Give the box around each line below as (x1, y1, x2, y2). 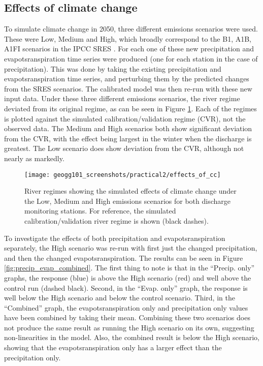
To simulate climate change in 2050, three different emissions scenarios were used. (4, 23, 258, 34)
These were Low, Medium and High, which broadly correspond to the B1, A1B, (4, 33, 251, 44)
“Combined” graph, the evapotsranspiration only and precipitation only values (4, 302, 248, 313)
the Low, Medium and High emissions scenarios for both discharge (24, 195, 231, 206)
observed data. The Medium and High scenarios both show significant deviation (4, 123, 252, 134)
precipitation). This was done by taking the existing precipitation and (4, 63, 221, 74)
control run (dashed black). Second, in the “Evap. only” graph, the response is (4, 282, 248, 293)
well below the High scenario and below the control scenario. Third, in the (4, 292, 235, 303)
